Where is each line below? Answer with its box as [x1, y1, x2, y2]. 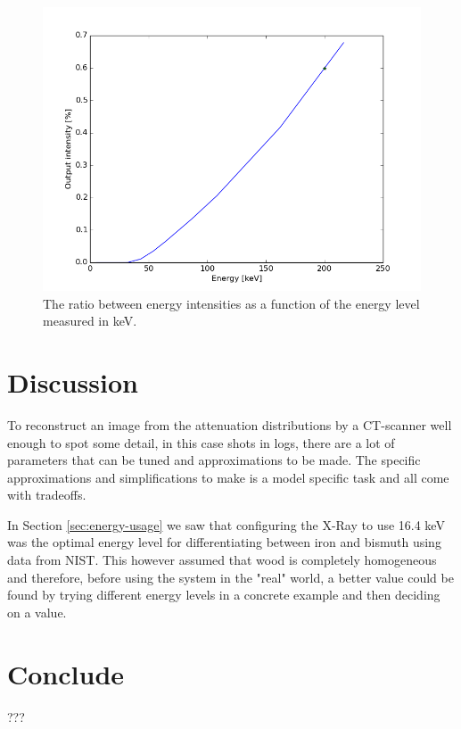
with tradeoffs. [7, 485, 86, 504]
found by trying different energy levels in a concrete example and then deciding [7, 585, 440, 604]
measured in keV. [43, 311, 137, 330]
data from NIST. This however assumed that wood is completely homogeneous [7, 551, 437, 569]
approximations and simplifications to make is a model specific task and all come [7, 468, 449, 486]
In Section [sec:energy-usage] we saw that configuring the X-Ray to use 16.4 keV [7, 515, 445, 534]
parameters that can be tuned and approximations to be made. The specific [7, 451, 421, 469]
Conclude [7, 655, 125, 692]
